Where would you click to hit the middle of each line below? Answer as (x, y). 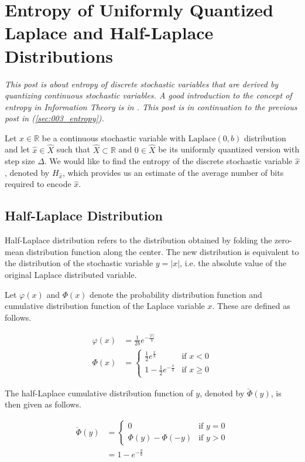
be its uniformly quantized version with (229, 149)
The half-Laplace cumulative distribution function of (99, 393)
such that (73, 149)
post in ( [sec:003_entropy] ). (54, 118)
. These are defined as (251, 306)
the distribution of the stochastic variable (79, 263)
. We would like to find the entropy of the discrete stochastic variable (168, 161)
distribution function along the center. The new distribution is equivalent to (163, 251)
